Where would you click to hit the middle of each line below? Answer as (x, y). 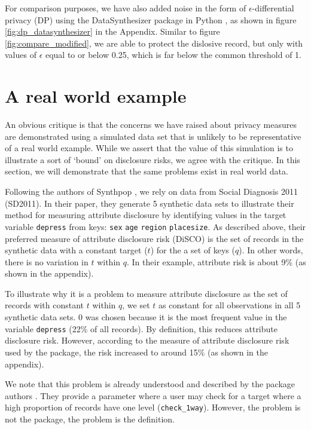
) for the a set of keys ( (193, 250)
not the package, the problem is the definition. (90, 419)
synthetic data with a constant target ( (76, 250)
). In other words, (271, 250)
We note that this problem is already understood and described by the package (150, 384)
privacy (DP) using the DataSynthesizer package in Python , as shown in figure (151, 19)
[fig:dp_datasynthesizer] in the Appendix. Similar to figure (112, 31)
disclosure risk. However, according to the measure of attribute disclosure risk (147, 340)
